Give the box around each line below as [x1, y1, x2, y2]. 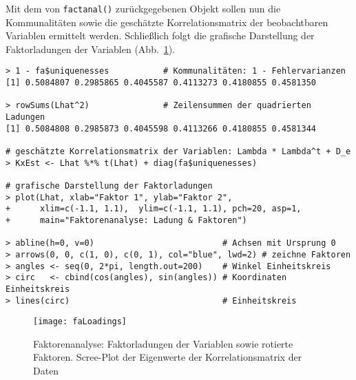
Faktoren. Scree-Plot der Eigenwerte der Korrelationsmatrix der [33, 350, 302, 364]
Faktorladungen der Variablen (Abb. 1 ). [6, 41, 176, 56]
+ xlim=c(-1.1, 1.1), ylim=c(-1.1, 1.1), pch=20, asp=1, [6, 204, 302, 214]
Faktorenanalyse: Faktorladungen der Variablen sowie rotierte [33, 336, 293, 350]
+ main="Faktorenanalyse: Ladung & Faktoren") [6, 215, 247, 225]
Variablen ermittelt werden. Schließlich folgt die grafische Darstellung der [6, 28, 315, 43]
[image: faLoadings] [33, 317, 127, 327]
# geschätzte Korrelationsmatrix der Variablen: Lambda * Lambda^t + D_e [6, 147, 351, 157]
